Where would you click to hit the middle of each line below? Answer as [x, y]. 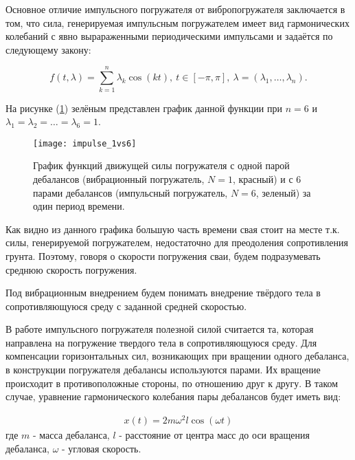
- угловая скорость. [102, 448]
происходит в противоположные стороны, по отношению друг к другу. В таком [172, 383]
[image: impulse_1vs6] [85, 143]
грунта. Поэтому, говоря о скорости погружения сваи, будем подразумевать [163, 255]
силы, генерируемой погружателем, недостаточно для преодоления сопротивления [177, 242]
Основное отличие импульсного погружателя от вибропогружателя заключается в [175, 9]
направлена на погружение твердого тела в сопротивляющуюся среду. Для [161, 342]
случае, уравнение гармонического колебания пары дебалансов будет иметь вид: [173, 396]
